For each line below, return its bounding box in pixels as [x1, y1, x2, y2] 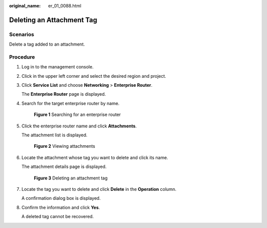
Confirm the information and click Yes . [21, 204, 100, 210]
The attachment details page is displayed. [21, 164, 107, 170]
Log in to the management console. [21, 64, 94, 70]
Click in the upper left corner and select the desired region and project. [21, 73, 167, 79]
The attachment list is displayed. [21, 132, 88, 138]
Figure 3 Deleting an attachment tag [34, 175, 108, 181]
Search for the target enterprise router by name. [21, 100, 120, 106]
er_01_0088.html [48, 3, 82, 8]
